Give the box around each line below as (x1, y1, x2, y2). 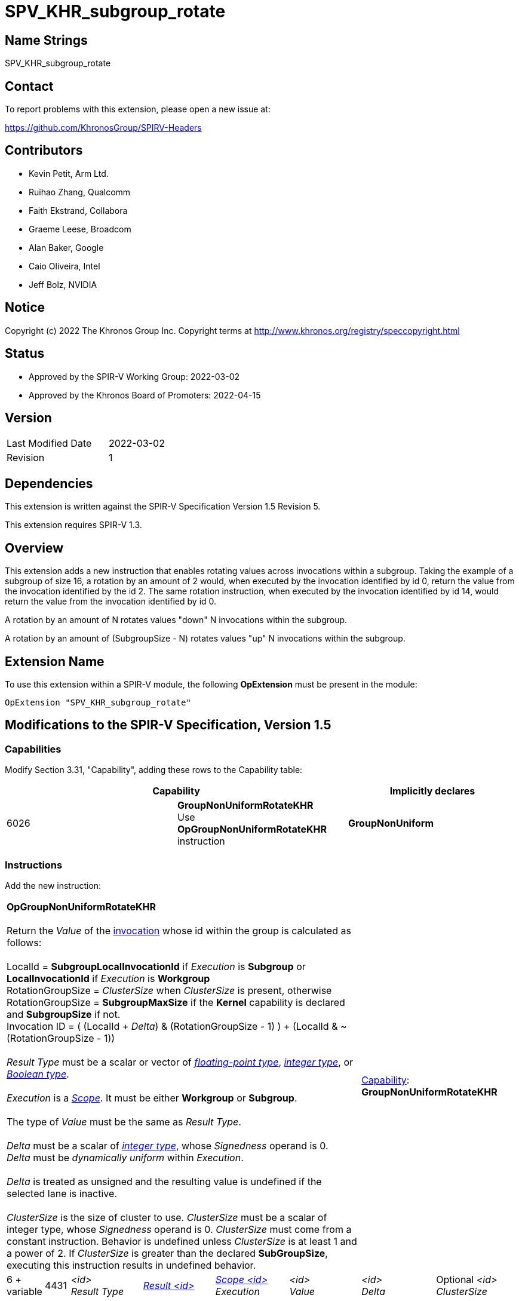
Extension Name (5, 653, 105, 669)
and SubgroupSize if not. (7, 1008, 121, 1020)
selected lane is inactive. (7, 1187, 117, 1199)
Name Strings (5, 32, 88, 48)
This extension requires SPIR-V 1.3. (5, 520, 142, 530)
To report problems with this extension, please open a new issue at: (5, 104, 271, 115)
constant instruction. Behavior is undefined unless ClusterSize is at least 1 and (7, 1235, 357, 1247)
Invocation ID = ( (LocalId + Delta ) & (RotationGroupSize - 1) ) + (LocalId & (7, 1020, 338, 1032)
